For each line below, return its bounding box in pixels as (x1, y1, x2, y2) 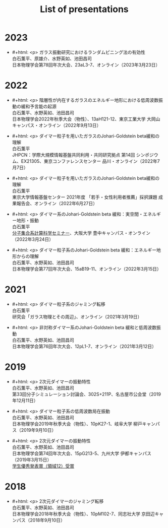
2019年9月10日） (21, 427, 57, 433)
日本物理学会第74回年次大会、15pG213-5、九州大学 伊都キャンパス (12, 450, 152, 456)
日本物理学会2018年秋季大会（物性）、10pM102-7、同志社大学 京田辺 (12, 510, 155, 517)
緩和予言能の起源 (21, 103, 57, 109)
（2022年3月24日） (12, 236, 54, 242)
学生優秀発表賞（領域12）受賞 (12, 463, 75, 469)
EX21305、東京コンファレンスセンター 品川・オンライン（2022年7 (21, 158, 160, 164)
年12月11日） (12, 397, 38, 404)
